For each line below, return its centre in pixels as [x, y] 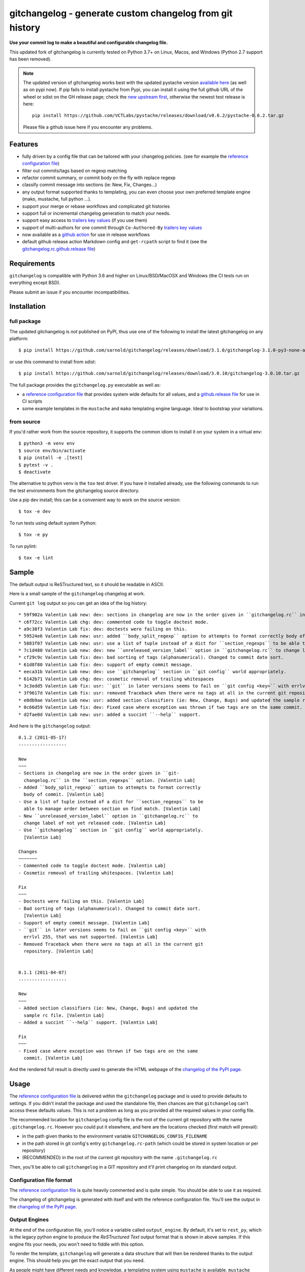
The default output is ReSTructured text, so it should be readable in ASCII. [87, 584]
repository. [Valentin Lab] [59, 951]
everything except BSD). [35, 283]
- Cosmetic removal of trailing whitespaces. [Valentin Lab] [96, 873]
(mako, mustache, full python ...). [57, 199]
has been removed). [30, 59]
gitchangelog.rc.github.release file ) [59, 249]
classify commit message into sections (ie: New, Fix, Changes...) [89, 185]
